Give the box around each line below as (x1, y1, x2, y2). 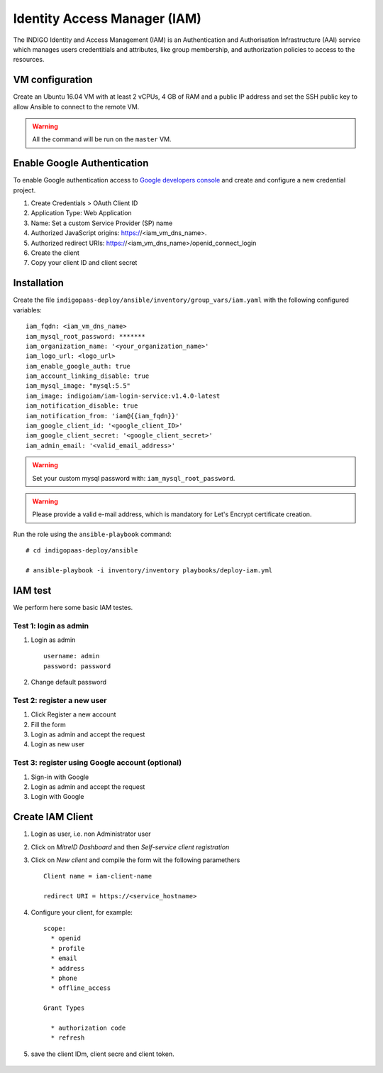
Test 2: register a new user (13, 695, 107, 705)
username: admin (43, 652, 100, 660)
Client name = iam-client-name (43, 872, 152, 881)
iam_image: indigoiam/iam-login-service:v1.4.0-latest (26, 391, 221, 400)
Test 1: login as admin (13, 621, 89, 631)
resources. (13, 55, 45, 64)
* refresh (50, 1034, 85, 1042)
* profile (50, 944, 85, 952)
